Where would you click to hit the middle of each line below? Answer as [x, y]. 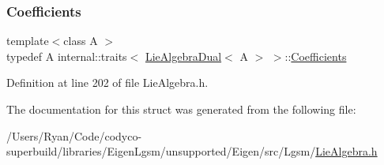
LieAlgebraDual [183, 56]
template [28, 41]
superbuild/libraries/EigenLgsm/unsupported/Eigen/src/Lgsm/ [161, 151]
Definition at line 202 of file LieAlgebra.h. [107, 82]
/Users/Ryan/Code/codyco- [74, 135]
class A [81, 41]
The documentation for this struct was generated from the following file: [181, 109]
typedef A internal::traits [67, 56]
